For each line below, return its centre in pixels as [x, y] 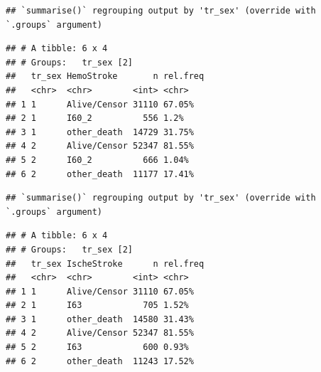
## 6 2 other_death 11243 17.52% [100, 361]
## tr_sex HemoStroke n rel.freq [105, 76]
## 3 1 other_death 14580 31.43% [100, 319]
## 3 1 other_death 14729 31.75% [100, 132]
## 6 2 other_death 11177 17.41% [100, 174]
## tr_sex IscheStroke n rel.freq [105, 264]
